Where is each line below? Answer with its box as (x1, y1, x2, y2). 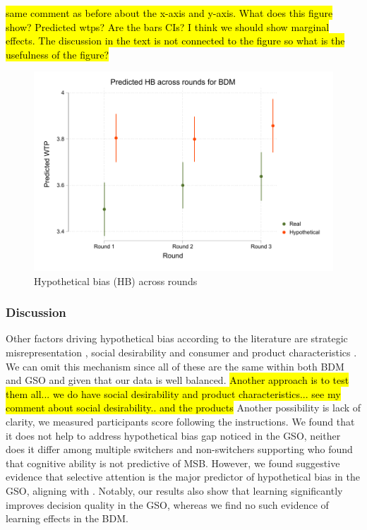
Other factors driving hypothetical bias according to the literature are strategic (6, 331, 348, 346)
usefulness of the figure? (6, 47, 109, 61)
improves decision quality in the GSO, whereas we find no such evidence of (6, 497, 329, 512)
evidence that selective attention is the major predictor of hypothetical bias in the (6, 469, 361, 484)
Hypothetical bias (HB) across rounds (34, 273, 198, 288)
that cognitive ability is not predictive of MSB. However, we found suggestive (6, 455, 340, 470)
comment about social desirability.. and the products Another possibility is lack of (6, 400, 361, 415)
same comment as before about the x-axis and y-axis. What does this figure (6, 6, 333, 20)
